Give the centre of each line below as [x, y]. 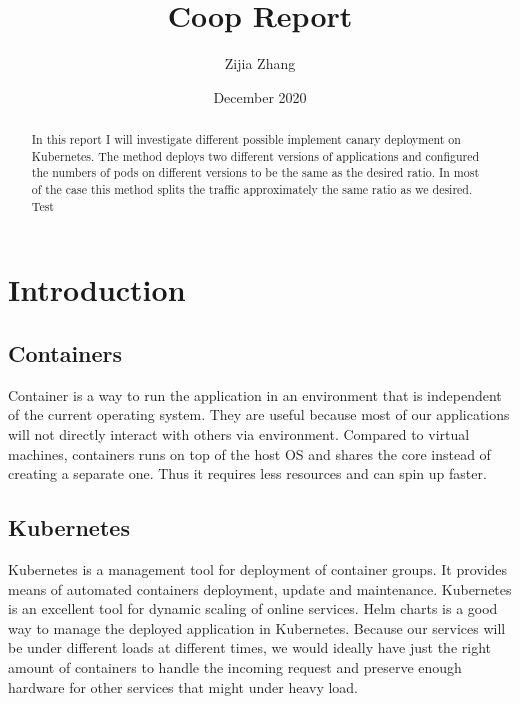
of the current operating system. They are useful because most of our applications [259, 414]
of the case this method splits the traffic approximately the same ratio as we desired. [252, 189]
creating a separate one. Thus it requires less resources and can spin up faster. [247, 473]
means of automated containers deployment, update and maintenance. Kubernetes [260, 588]
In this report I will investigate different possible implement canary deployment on [246, 139]
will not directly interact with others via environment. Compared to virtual [239, 433]
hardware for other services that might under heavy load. [183, 686]
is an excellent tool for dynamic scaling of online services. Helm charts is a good [253, 608]
